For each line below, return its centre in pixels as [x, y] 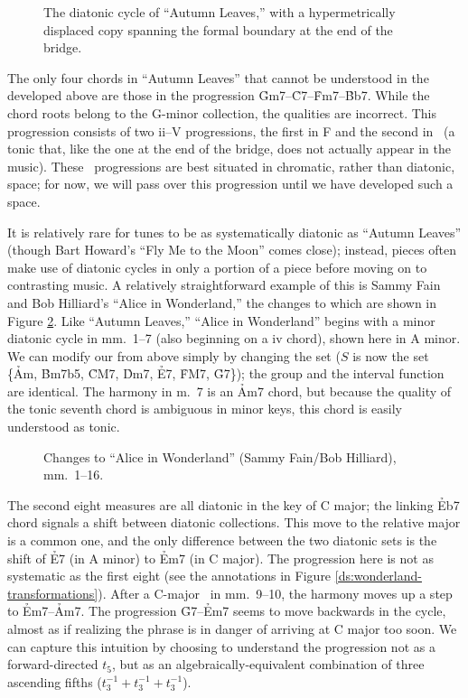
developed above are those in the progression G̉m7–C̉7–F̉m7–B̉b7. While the [219, 95]
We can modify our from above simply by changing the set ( [174, 355]
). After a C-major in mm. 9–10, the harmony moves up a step [275, 593]
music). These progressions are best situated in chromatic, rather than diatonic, [231, 166]
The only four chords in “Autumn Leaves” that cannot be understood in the [218, 77]
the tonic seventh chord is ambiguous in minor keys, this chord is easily [205, 409]
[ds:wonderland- [378, 576]
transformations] [53, 593]
